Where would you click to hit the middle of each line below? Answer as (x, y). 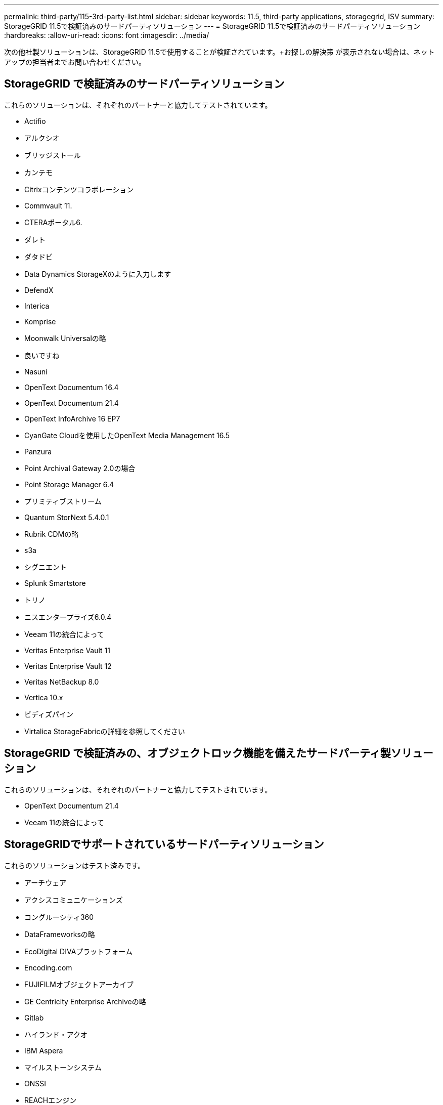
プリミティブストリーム (63, 501)
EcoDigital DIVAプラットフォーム (78, 951)
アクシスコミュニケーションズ (74, 900)
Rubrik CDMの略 (52, 534)
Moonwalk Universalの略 (65, 338)
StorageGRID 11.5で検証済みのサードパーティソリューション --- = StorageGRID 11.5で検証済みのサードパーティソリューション (212, 26)
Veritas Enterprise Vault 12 (68, 666)
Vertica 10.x (44, 697)
